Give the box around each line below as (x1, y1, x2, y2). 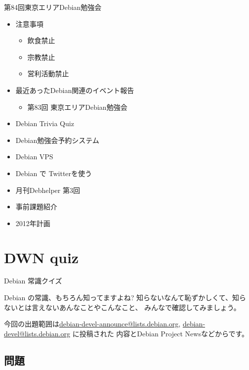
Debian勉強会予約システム (15, 135, 99, 145)
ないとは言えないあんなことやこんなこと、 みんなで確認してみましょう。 (4, 302, 241, 312)
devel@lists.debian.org (4, 328, 70, 338)
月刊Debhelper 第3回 (15, 185, 80, 195)
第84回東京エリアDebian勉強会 (4, 2, 102, 12)
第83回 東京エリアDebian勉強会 (27, 101, 127, 112)
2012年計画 (15, 218, 50, 228)
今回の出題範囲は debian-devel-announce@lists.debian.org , (4, 319, 181, 329)
